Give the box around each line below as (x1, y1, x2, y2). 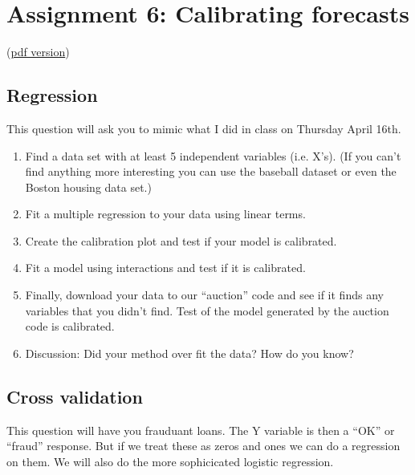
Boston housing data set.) (25, 178, 152, 195)
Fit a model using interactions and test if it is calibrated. (25, 259, 306, 276)
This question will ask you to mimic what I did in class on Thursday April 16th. (6, 120, 401, 136)
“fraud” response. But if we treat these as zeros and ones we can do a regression (6, 437, 401, 454)
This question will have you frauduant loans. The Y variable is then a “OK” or (6, 421, 395, 438)
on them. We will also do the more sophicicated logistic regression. (6, 453, 334, 469)
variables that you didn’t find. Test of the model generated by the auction (25, 302, 389, 319)
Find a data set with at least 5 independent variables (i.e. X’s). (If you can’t (25, 147, 401, 164)
